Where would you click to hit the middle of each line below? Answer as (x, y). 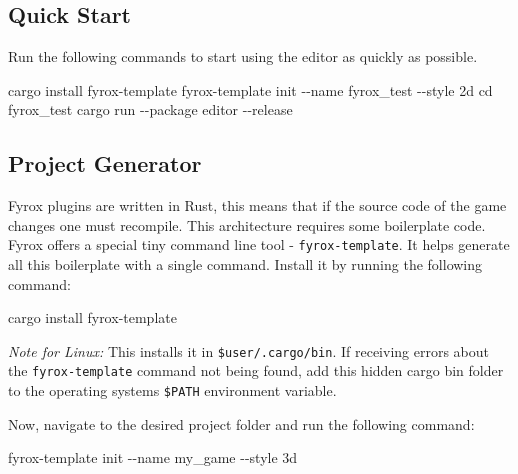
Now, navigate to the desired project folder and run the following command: (241, 423)
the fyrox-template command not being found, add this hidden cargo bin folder (256, 370)
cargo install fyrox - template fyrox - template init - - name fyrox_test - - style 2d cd (250, 89)
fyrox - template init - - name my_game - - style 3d (153, 457)
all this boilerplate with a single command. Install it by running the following (245, 264)
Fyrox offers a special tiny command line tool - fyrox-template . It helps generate (259, 244)
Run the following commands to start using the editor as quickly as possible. (243, 56)
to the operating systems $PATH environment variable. (172, 390)
